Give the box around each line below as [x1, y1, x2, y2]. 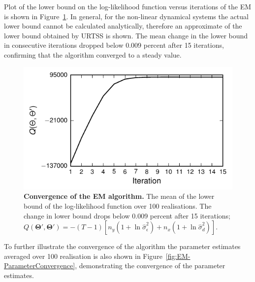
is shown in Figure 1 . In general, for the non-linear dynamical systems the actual [4, 11, 249, 21]
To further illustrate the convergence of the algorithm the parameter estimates [4, 241, 241, 251]
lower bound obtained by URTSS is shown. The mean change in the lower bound [4, 30, 248, 40]
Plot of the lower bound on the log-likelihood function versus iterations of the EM [4, 1, 252, 11]
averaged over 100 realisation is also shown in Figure [4, 251, 162, 261]
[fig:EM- [165, 251, 191, 261]
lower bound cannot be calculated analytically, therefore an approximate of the [4, 21, 242, 31]
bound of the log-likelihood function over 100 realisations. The [24, 201, 212, 211]
